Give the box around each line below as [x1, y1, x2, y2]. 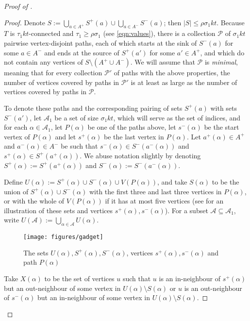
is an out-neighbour [184, 283, 242, 293]
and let [55, 131, 76, 141]
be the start [204, 122, 239, 132]
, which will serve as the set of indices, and [113, 112, 241, 122]
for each [4, 122, 28, 132]
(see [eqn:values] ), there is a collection [103, 28, 216, 38]
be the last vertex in [104, 131, 164, 141]
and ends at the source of [44, 47, 119, 57]
